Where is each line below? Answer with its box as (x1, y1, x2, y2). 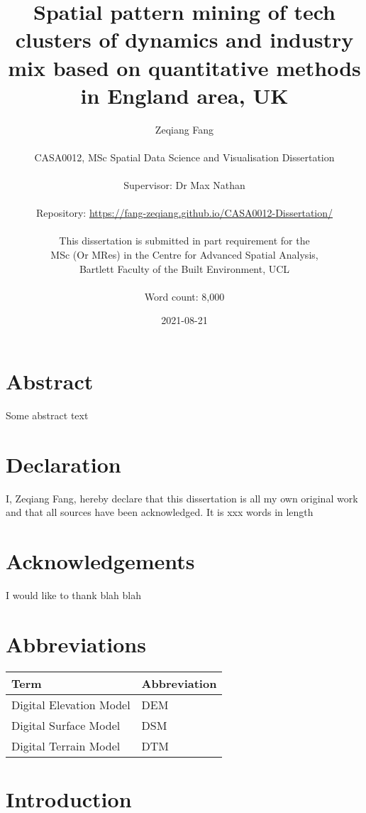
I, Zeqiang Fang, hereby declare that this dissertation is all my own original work (6, 490, 358, 505)
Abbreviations (6, 629, 146, 658)
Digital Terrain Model (11, 737, 121, 754)
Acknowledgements (6, 547, 195, 576)
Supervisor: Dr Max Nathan (123, 178, 245, 193)
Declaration (6, 449, 121, 478)
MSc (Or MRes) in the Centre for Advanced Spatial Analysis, (50, 247, 318, 262)
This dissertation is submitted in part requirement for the (59, 233, 310, 248)
